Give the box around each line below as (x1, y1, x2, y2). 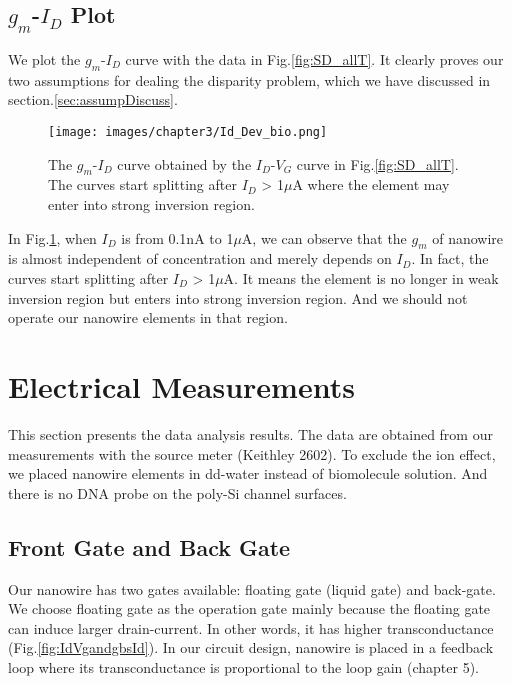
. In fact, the (411, 248, 489, 269)
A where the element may (292, 174, 450, 195)
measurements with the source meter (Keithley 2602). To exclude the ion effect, (8, 443, 496, 464)
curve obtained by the (117, 153, 252, 174)
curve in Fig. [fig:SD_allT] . (296, 153, 459, 174)
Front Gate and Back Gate (8, 531, 291, 562)
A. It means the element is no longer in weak (223, 268, 499, 289)
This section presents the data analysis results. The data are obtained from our (8, 423, 493, 444)
